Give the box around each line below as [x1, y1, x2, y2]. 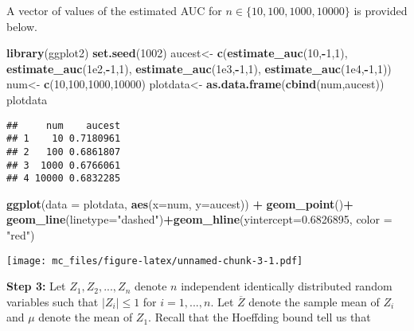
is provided [353, 2, 408, 18]
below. [6, 18, 37, 34]
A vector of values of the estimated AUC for [6, 2, 222, 18]
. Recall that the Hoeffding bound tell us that [148, 309, 371, 325]
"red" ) [6, 227, 35, 243]
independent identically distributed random [181, 278, 393, 294]
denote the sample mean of [248, 293, 380, 310]
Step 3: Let [6, 278, 66, 294]
